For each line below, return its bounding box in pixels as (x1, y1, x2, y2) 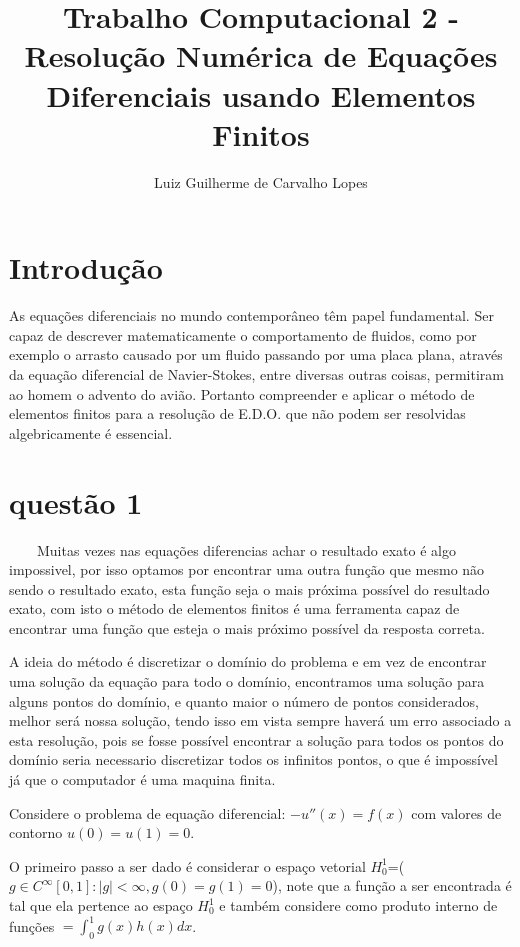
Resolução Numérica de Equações (24, 35, 498, 76)
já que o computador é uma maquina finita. (9, 769, 276, 790)
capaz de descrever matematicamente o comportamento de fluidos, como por (9, 324, 477, 345)
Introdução (9, 247, 163, 288)
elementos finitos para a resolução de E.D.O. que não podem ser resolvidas (9, 403, 466, 424)
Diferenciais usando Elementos (46, 74, 476, 115)
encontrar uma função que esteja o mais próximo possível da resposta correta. (9, 617, 485, 638)
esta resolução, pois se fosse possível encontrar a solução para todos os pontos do (9, 729, 504, 750)
